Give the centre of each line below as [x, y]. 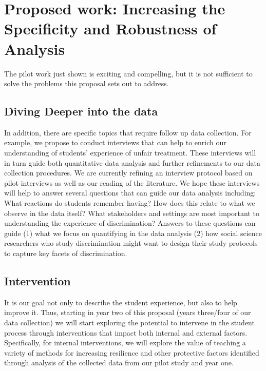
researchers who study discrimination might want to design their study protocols [131, 243]
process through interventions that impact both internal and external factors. [126, 332]
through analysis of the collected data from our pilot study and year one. [119, 363]
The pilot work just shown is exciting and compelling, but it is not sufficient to [128, 73]
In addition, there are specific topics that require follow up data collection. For [128, 132]
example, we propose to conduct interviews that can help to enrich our [115, 142]
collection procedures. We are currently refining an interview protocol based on [128, 173]
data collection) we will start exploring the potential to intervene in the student [129, 322]
